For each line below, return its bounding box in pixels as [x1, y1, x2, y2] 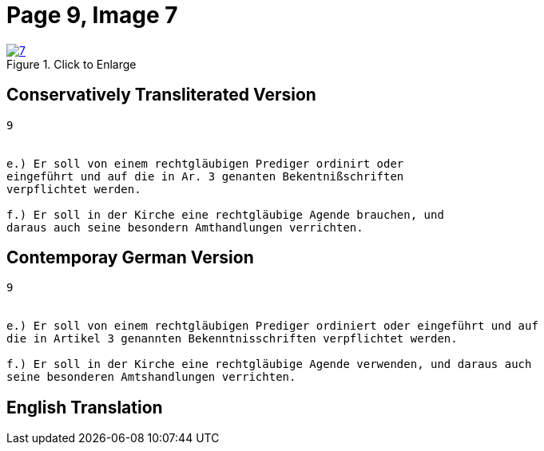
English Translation [6, 397, 163, 417]
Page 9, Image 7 [6, 2, 178, 29]
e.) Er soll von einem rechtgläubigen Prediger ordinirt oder [6, 156, 404, 170]
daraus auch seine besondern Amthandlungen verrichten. [6, 220, 363, 234]
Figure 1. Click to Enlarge [6, 57, 137, 71]
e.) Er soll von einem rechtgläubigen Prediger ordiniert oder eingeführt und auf [6, 319, 538, 333]
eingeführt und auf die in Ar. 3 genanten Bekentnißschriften [6, 169, 404, 183]
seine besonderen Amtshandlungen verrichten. [6, 370, 296, 384]
